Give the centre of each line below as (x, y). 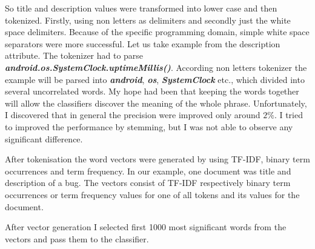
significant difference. (44, 138)
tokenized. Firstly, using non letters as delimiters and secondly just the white (148, 20)
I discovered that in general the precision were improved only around (133, 115)
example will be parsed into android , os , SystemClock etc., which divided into (155, 79)
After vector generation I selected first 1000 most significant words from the (146, 227)
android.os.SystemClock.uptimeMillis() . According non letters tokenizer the (156, 67)
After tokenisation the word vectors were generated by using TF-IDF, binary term (157, 159)
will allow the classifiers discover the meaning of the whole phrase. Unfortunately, (156, 103)
